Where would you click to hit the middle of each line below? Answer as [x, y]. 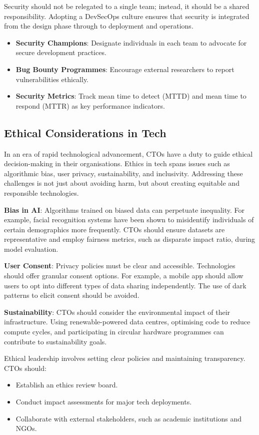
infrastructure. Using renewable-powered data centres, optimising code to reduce [127, 322]
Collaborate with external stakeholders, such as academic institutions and [129, 418]
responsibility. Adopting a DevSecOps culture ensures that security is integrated [127, 16]
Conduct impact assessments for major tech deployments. [104, 402]
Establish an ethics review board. [67, 385]
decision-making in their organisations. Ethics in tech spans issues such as [117, 163]
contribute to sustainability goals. [55, 341]
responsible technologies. [41, 192]
